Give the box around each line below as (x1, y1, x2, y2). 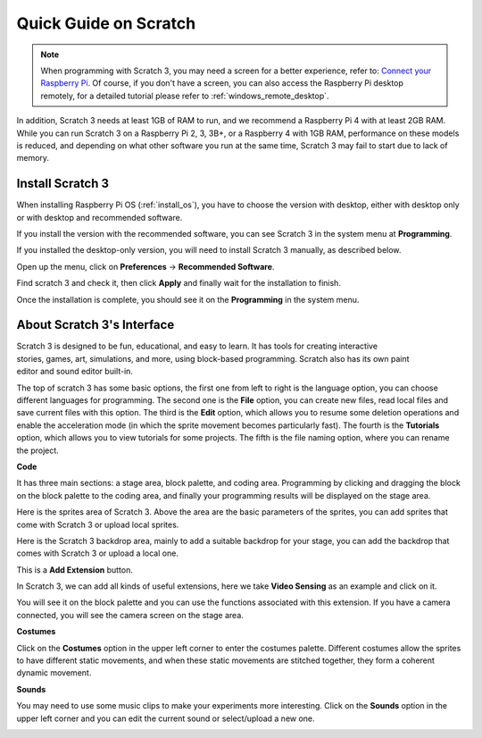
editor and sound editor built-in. (16, 366, 134, 377)
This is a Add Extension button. (16, 564, 133, 575)
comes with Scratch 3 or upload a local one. (16, 548, 179, 558)
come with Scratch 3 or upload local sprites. (16, 519, 179, 530)
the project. (16, 445, 60, 456)
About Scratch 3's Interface (16, 317, 175, 332)
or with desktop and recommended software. (16, 212, 183, 222)
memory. (16, 153, 49, 164)
